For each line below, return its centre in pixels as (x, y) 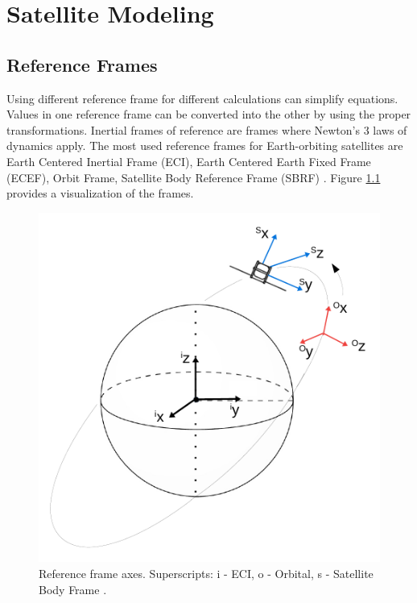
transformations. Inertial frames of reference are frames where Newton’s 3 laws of (207, 129)
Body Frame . (73, 589)
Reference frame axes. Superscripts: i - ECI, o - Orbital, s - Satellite (206, 573)
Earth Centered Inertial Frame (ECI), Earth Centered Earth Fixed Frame (189, 161)
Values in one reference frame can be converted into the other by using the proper (209, 114)
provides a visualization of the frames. (100, 193)
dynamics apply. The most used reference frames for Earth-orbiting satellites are (205, 146)
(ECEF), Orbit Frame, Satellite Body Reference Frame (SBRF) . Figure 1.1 (194, 177)
